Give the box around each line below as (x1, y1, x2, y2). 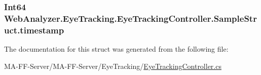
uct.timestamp (4, 23, 64, 36)
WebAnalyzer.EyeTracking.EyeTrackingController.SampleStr (4, 12, 257, 24)
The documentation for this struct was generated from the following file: (4, 44, 229, 54)
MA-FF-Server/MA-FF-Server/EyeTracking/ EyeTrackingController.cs (4, 60, 221, 71)
